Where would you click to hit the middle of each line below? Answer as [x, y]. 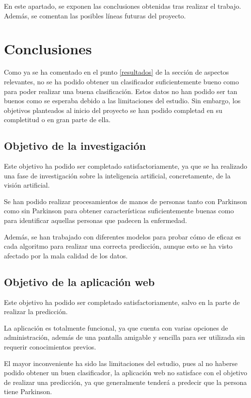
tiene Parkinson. [28, 391]
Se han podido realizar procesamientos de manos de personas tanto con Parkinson [125, 201]
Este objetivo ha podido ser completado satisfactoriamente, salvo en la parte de [122, 302]
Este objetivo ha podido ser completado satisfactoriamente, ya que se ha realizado [125, 166]
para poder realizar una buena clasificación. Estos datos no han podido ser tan [121, 91]
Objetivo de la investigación [75, 146]
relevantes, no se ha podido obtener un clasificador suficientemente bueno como [121, 81]
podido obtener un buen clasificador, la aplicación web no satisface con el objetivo [125, 373]
